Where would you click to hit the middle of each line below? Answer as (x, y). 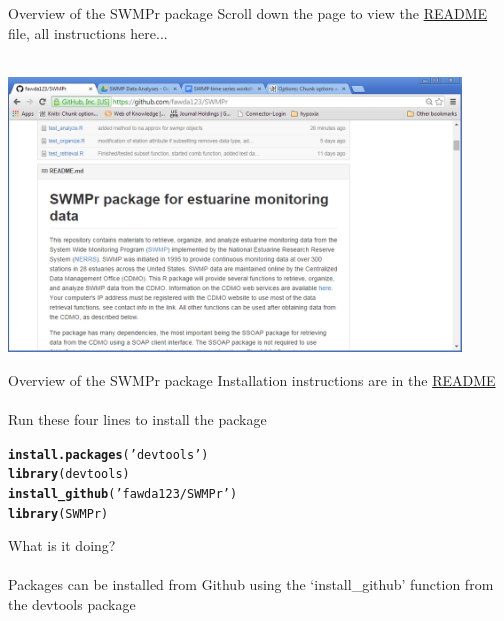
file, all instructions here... (88, 32)
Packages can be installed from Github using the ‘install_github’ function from (251, 584)
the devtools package (72, 604)
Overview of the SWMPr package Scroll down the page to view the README (248, 13)
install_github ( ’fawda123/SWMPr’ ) (123, 493)
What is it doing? (62, 545)
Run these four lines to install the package (137, 419)
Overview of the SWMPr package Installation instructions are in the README (252, 379)
